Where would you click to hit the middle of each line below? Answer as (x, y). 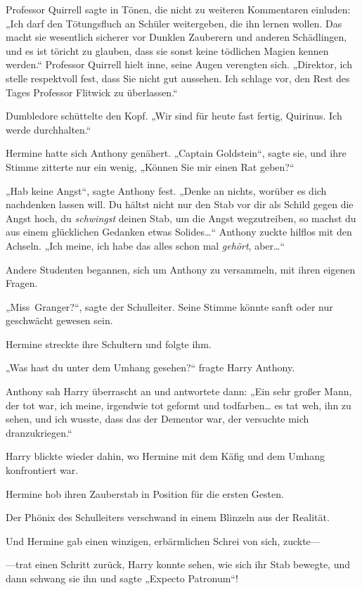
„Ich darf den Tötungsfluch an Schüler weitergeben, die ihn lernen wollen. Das (174, 23)
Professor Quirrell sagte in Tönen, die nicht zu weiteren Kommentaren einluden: (178, 9)
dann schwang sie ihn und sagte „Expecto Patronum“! (122, 578)
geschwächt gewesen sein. (59, 320)
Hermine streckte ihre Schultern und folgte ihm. (109, 344)
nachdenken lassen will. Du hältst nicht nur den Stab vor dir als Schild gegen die (180, 204)
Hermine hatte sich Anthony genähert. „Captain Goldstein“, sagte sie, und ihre (176, 153)
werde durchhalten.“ (49, 129)
